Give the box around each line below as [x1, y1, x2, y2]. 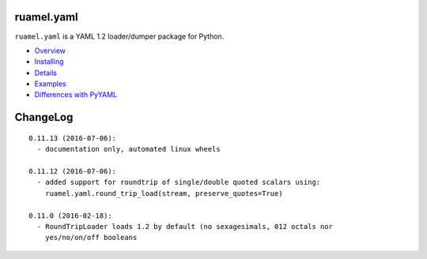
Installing [34, 57, 64, 66]
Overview [34, 46, 66, 55]
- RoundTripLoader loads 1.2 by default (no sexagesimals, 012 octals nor [36, 222, 334, 231]
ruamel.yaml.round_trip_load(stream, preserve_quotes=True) [44, 189, 284, 197]
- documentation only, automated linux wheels [36, 145, 221, 154]
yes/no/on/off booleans [44, 233, 138, 242]
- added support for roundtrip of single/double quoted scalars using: [36, 178, 321, 187]
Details [34, 68, 57, 77]
